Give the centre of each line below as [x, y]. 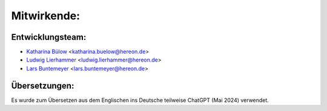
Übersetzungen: [43, 85]
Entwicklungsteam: [49, 37]
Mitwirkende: [46, 16]
